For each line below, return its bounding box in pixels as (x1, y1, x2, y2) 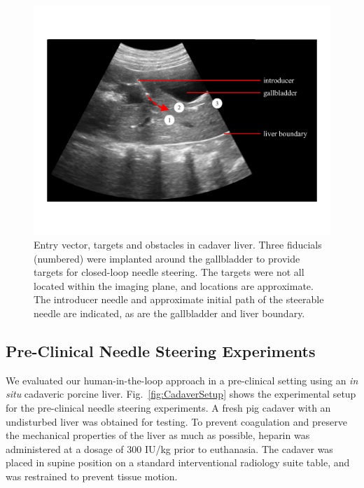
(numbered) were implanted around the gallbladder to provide (34, 251, 300, 265)
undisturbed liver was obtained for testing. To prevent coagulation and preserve (6, 414, 347, 428)
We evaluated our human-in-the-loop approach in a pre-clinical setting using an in (6, 372, 358, 387)
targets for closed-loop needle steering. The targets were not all (34, 265, 304, 279)
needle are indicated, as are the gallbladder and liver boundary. (34, 306, 305, 321)
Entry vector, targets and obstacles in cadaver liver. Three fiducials (34, 237, 322, 252)
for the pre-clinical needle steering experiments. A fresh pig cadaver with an (6, 400, 331, 415)
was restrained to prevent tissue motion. (6, 469, 178, 484)
